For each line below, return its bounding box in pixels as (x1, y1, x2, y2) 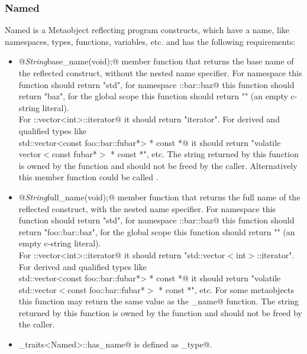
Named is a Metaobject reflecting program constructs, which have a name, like (5, 24, 290, 36)
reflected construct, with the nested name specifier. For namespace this (18, 202, 276, 215)
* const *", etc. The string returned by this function (111, 148, 299, 160)
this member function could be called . (18, 171, 159, 183)
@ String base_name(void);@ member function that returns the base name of (18, 55, 294, 67)
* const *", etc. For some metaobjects (159, 283, 295, 295)
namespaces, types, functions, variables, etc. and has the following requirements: (5, 35, 296, 47)
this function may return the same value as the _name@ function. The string (18, 295, 299, 307)
